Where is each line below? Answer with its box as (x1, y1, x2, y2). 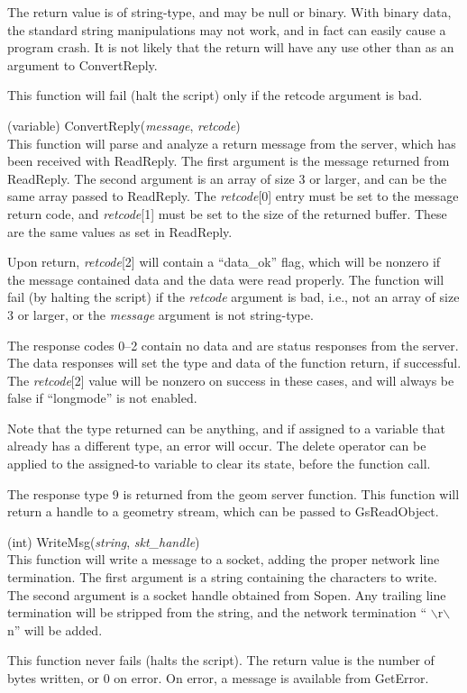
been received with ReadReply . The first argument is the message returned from (7, 151, 450, 170)
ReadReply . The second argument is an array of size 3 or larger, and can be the (7, 169, 447, 187)
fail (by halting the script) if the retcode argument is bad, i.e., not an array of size (7, 287, 460, 306)
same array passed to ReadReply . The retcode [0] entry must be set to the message (7, 187, 459, 205)
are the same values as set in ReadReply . (7, 222, 233, 241)
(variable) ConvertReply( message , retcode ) (7, 115, 241, 134)
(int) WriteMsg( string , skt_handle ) (7, 532, 200, 551)
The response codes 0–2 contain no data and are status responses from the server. (7, 335, 459, 354)
